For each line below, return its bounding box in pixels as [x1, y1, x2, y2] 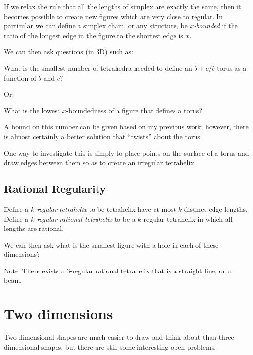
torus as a [217, 63, 247, 73]
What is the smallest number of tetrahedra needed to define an [4, 63, 192, 73]
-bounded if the [194, 21, 238, 31]
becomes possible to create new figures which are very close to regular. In [4, 11, 223, 21]
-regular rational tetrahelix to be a [34, 213, 136, 224]
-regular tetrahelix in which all [141, 213, 233, 224]
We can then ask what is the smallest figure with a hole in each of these [4, 239, 219, 250]
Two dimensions [4, 304, 113, 324]
